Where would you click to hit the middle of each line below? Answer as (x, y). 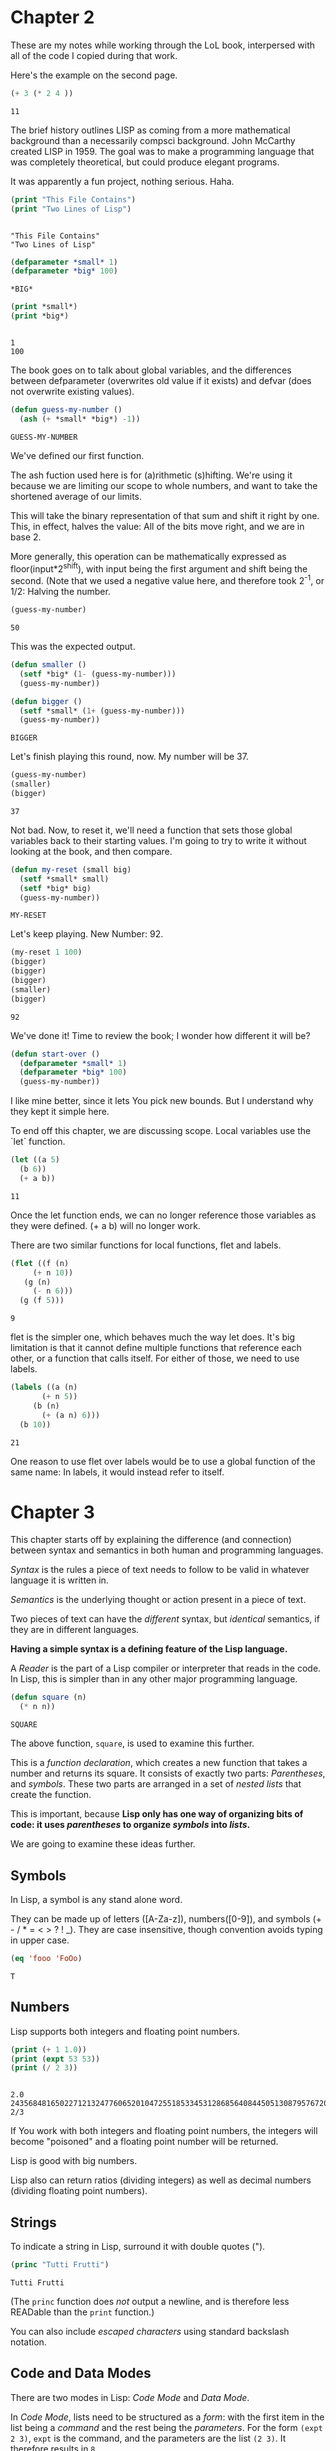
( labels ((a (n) (44, 1387)
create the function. (51, 1795)
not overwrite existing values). (72, 392)
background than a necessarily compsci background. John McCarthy (153, 140)
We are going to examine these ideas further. (103, 1844)
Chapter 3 (52, 1512)
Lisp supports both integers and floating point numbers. (125, 2031)
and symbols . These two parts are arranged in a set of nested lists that (156, 1784)
